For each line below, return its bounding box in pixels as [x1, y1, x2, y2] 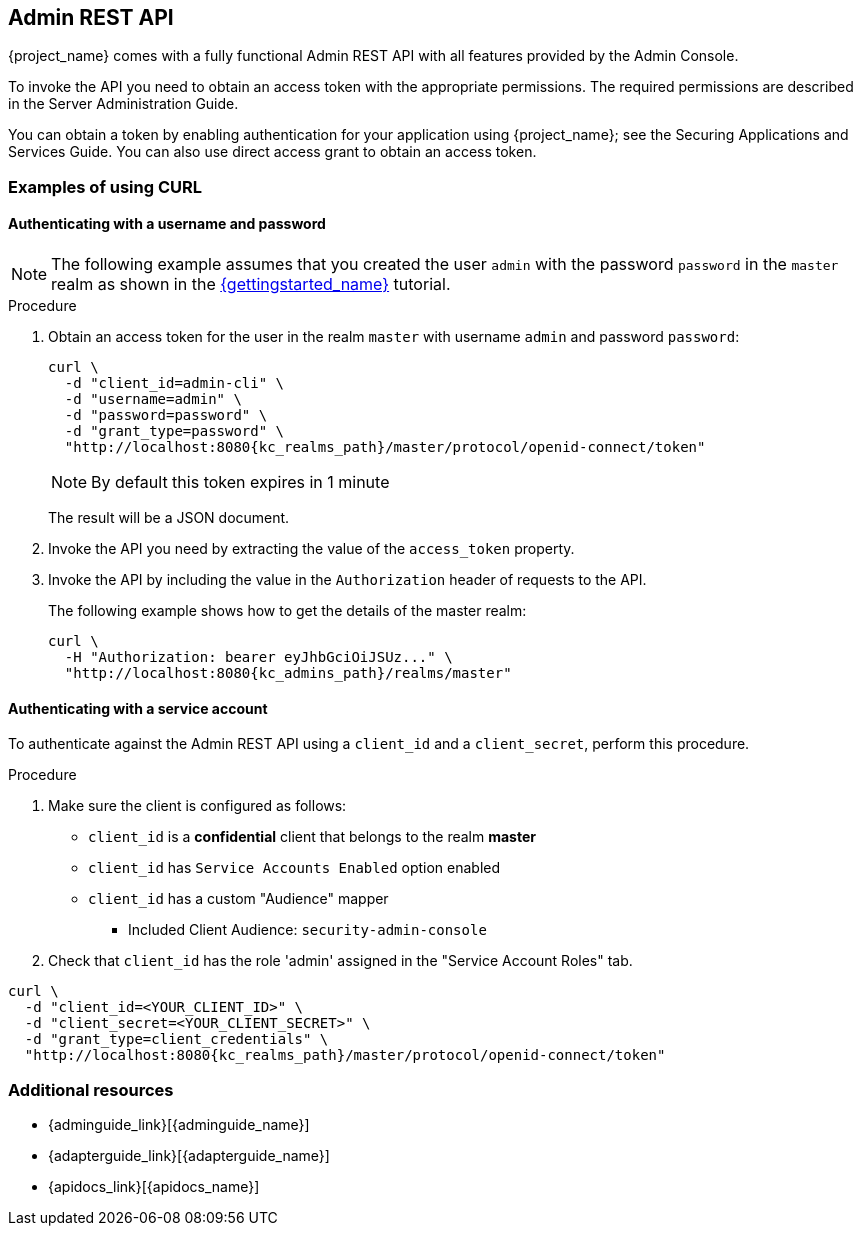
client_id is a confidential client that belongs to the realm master [88, 828, 536, 846]
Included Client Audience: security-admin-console [128, 921, 487, 939]
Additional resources [8, 1079, 174, 1100]
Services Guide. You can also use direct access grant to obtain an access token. [8, 143, 537, 161]
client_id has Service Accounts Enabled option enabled [88, 859, 501, 877]
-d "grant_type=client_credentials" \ [24, 1031, 329, 1048]
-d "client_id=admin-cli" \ [64, 375, 285, 392]
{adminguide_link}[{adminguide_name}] [48, 1115, 310, 1133]
